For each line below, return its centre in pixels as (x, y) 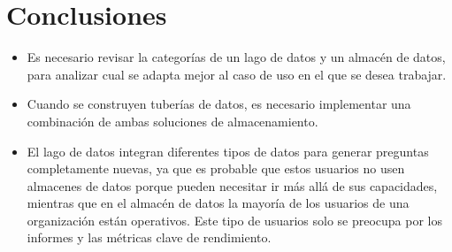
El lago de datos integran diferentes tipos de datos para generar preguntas (228, 151)
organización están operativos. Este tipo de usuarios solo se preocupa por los (235, 220)
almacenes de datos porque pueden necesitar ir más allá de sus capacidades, (232, 185)
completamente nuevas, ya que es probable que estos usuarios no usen (216, 168)
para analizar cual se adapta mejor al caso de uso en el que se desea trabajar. (237, 74)
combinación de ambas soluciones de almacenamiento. (172, 121)
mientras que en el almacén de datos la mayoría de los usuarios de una (218, 203)
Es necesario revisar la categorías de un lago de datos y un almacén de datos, (236, 57)
